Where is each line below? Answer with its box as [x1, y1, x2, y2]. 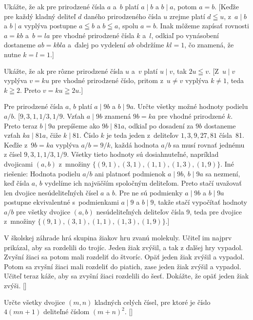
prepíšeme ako [58, 120, 100, 130]
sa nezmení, [205, 168, 240, 178]
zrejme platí [169, 11, 205, 21]
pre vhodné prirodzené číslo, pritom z [51, 75, 163, 85]
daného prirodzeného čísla [84, 11, 161, 21]
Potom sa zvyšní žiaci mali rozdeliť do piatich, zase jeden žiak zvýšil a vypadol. [4, 261, 241, 271]
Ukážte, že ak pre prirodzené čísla [4, 1, 105, 11]
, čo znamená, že [184, 40, 234, 50]
